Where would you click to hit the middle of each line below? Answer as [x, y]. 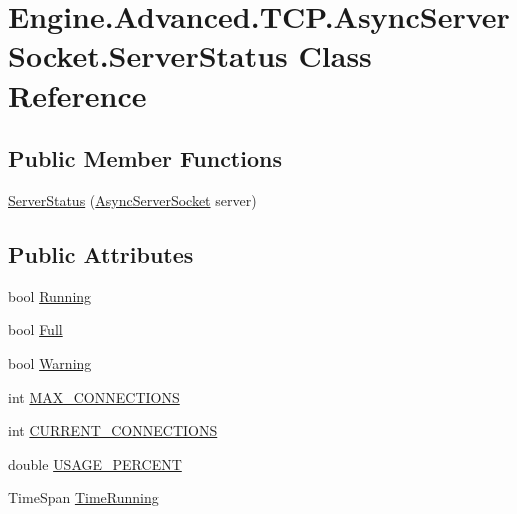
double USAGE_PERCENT [95, 463]
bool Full [35, 329]
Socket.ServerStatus [148, 55]
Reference [77, 94]
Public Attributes [101, 253]
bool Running [50, 295]
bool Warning [50, 362]
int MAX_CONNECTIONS [94, 396]
